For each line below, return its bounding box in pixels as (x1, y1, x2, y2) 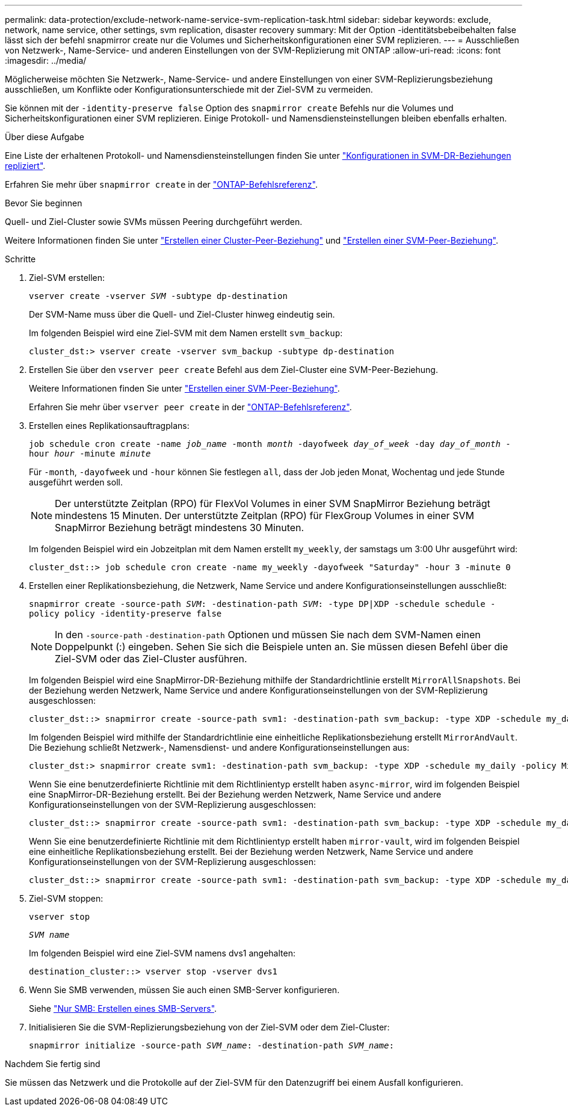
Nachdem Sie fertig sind (5, 1059, 100, 1069)
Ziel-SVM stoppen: (29, 893, 103, 903)
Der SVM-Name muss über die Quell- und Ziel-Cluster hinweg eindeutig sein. (29, 309, 335, 319)
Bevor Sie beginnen (5, 198, 82, 208)
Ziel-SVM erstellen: (29, 272, 105, 283)
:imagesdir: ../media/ (5, 55, 87, 66)
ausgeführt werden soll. (29, 477, 123, 487)
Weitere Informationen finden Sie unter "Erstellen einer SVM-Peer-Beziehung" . (29, 383, 340, 393)
